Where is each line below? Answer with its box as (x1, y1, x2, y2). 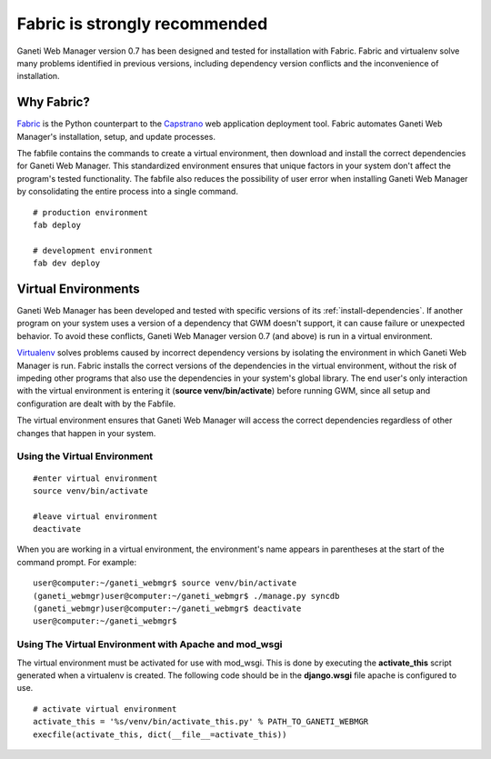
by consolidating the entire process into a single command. (16, 186, 238, 197)
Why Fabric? (16, 95, 90, 110)
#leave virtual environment (33, 511, 158, 522)
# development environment (33, 245, 154, 255)
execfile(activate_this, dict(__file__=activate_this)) (33, 729, 287, 740)
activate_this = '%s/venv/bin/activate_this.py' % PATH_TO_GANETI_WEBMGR (33, 716, 369, 727)
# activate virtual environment (33, 704, 177, 714)
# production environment (33, 207, 149, 217)
